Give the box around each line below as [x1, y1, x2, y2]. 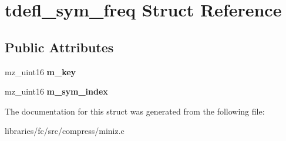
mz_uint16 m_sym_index [5, 85, 108, 98]
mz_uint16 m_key [5, 65, 76, 78]
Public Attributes [5, 38, 114, 56]
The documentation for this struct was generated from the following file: [5, 105, 265, 117]
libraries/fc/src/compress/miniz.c [5, 125, 125, 137]
